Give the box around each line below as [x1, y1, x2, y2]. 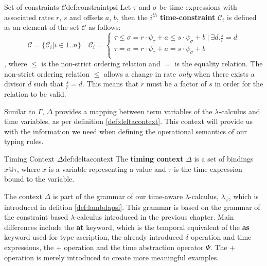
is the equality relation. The [174, 58, 263, 68]
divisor [4, 78, 25, 89]
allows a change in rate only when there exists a [103, 68, 255, 79]
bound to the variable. [4, 173, 75, 184]
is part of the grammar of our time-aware [52, 190, 183, 201]
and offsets [69, 11, 103, 22]
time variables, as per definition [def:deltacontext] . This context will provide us [4, 116, 253, 127]
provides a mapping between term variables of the [55, 105, 212, 116]
